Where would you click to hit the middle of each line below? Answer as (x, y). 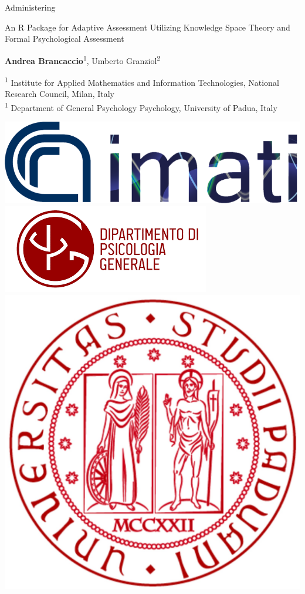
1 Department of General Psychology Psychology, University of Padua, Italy (141, 106)
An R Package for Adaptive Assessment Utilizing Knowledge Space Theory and (148, 27)
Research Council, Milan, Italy (60, 94)
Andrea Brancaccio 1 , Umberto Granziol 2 (83, 59)
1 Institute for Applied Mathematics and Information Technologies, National (142, 81)
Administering (30, 7)
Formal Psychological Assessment (65, 38)
